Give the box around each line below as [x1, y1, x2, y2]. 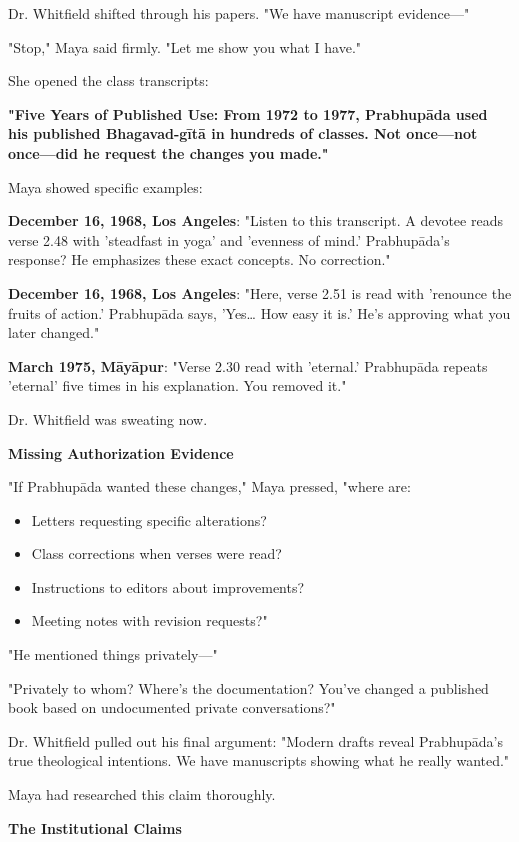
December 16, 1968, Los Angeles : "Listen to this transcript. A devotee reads [8, 210, 503, 231]
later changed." [8, 322, 100, 343]
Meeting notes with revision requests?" [31, 610, 268, 631]
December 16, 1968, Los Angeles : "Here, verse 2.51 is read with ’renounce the [8, 282, 512, 303]
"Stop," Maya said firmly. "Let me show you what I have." [8, 36, 362, 57]
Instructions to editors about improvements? [31, 576, 305, 597]
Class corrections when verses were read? [31, 543, 282, 564]
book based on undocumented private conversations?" [8, 697, 336, 718]
